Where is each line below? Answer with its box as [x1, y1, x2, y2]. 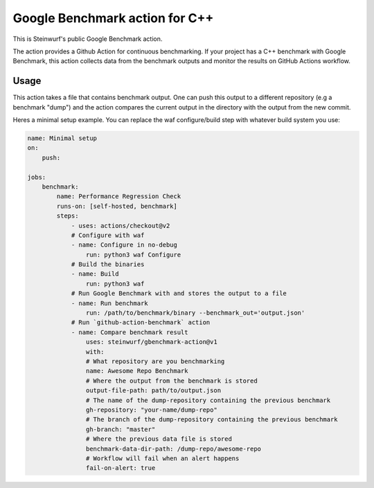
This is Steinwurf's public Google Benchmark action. [12, 35, 163, 43]
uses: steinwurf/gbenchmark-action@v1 [85, 338, 217, 346]
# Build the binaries [71, 261, 145, 268]
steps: [56, 212, 79, 220]
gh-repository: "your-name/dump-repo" [85, 406, 217, 414]
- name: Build [71, 270, 119, 278]
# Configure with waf [71, 231, 145, 239]
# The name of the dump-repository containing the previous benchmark [85, 396, 331, 404]
